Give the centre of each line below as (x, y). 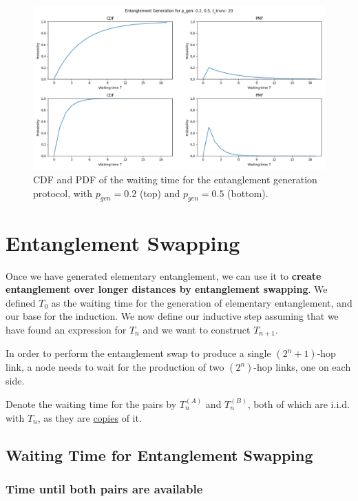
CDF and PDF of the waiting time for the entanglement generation (175, 180)
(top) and (160, 193)
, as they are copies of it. (89, 417)
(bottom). (248, 193)
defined (21, 302)
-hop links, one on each (302, 367)
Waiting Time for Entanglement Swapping (159, 454)
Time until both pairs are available (104, 488)
